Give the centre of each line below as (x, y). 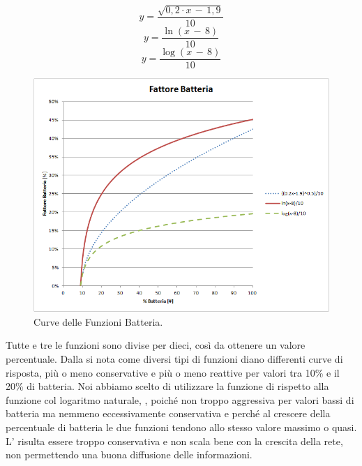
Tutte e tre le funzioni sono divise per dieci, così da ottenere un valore (156, 345)
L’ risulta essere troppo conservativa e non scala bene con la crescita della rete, (174, 441)
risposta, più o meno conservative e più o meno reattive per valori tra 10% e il (173, 372)
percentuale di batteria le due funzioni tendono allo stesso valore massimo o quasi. (181, 427)
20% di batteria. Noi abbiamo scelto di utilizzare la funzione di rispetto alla (167, 386)
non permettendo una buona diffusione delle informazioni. (129, 454)
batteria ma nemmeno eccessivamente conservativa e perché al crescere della (168, 413)
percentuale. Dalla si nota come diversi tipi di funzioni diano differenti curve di (174, 358)
